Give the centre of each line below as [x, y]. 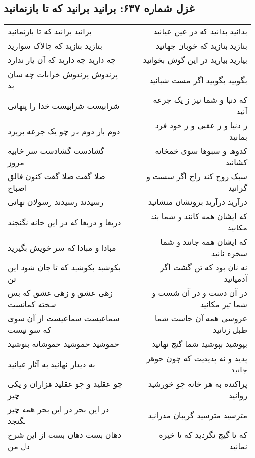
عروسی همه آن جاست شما [201, 318]
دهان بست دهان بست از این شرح [65, 435]
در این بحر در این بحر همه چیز [59, 409]
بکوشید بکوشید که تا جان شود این [64, 267]
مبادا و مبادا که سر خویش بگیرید [62, 247]
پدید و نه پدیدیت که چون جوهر [197, 358]
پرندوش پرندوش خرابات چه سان [63, 74]
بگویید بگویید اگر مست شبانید [198, 80]
